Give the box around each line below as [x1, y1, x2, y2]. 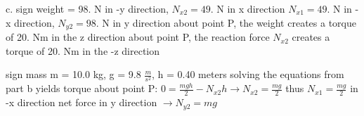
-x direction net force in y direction [6, 95, 157, 110]
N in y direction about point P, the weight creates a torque [102, 15, 356, 30]
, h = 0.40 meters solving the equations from [152, 67, 344, 82]
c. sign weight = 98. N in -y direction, [6, 1, 169, 15]
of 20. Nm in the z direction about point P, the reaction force [6, 30, 270, 44]
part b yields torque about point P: [6, 81, 158, 96]
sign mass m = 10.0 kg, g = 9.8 [6, 67, 141, 82]
